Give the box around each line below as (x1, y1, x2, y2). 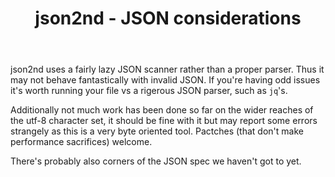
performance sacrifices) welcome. (10, 136, 153, 148)
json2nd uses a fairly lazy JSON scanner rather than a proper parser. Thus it (10, 63, 325, 76)
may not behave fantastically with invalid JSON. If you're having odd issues (10, 74, 321, 86)
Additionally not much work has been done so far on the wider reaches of (10, 104, 314, 116)
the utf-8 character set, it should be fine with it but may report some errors (10, 115, 318, 127)
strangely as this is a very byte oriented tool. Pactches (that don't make (10, 125, 304, 137)
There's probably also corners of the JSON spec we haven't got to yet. (10, 155, 302, 167)
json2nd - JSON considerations (34, 7, 302, 30)
